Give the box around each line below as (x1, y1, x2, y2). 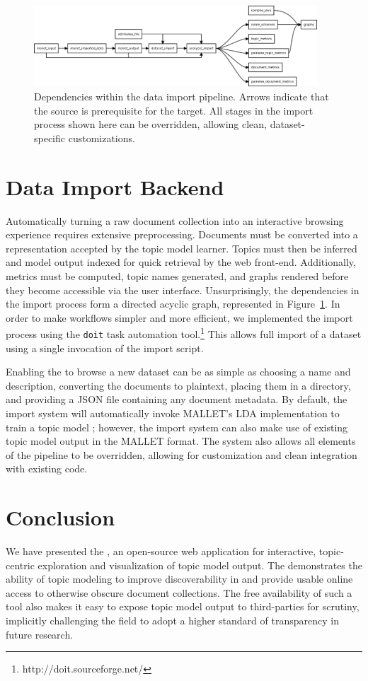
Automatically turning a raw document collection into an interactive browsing (6, 213, 344, 228)
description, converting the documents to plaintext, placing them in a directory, (6, 378, 351, 392)
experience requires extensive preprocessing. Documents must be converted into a (6, 227, 358, 242)
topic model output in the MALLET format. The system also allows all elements (6, 433, 356, 448)
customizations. (68, 130, 135, 145)
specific (34, 130, 66, 145)
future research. (6, 627, 74, 641)
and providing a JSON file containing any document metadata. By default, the (6, 392, 347, 407)
